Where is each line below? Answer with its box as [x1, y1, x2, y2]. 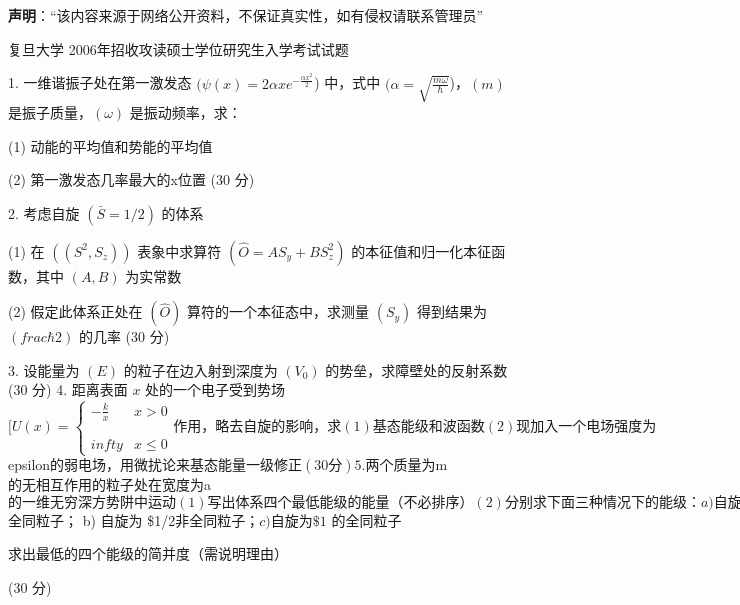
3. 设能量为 [8, 359, 80, 380]
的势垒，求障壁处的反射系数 [325, 359, 508, 380]
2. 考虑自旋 [8, 202, 80, 223]
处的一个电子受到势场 [145, 379, 286, 400]
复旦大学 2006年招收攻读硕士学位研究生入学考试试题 [8, 38, 349, 59]
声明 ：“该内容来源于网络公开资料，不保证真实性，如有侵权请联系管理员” [8, 5, 484, 25]
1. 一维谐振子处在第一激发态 [8, 72, 192, 93]
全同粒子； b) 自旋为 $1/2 [8, 509, 176, 530]
